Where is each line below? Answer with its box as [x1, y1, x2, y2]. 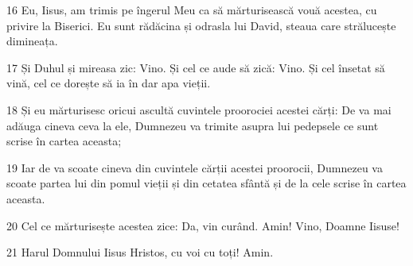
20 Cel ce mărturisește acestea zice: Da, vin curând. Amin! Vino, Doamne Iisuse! [6, 217, 399, 233]
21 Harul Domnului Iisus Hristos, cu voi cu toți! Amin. [6, 244, 274, 260]
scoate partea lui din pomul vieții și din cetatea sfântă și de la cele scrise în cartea [6, 175, 407, 191]
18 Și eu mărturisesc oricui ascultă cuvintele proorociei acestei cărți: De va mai [6, 101, 392, 118]
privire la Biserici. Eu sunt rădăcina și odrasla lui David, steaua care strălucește [6, 17, 396, 33]
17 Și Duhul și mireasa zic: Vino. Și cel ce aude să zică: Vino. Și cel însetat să [6, 59, 385, 75]
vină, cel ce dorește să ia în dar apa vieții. [6, 75, 211, 91]
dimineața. [6, 33, 58, 49]
